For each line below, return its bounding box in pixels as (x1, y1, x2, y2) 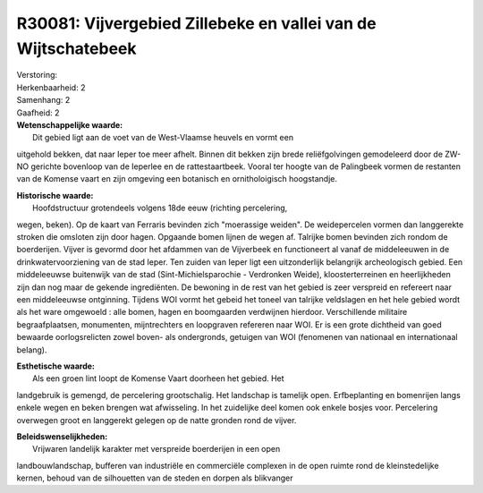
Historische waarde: (16, 190, 94, 200)
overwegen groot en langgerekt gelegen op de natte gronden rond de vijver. (16, 414, 297, 425)
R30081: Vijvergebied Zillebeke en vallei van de (16, 13, 377, 33)
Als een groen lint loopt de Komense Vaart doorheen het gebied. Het (32, 373, 285, 384)
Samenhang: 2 (16, 95, 71, 106)
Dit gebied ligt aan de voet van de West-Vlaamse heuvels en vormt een (32, 132, 294, 143)
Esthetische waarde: (16, 361, 96, 371)
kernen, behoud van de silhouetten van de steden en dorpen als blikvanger (16, 472, 293, 483)
